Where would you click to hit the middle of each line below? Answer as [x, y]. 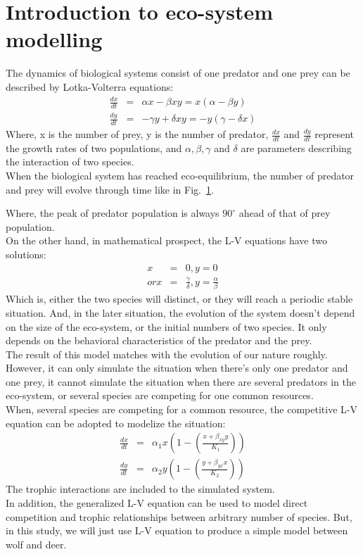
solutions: [26, 254]
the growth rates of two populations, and [94, 147]
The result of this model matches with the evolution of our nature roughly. [167, 354]
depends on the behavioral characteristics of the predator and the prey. [159, 340]
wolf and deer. [36, 544]
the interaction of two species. [70, 162]
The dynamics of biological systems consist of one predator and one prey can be [178, 73]
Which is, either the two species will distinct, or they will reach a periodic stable [179, 299]
